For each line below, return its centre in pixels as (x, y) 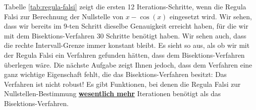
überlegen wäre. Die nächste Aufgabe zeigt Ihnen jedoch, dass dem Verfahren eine (128, 64)
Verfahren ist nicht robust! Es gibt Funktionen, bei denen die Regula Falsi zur (122, 84)
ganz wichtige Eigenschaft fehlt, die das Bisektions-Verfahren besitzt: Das (115, 74)
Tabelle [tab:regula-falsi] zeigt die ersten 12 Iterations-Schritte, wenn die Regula (125, 6)
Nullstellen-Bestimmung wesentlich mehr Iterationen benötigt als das (112, 93)
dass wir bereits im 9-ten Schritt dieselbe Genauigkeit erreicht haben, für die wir (126, 26)
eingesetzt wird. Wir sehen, (211, 16)
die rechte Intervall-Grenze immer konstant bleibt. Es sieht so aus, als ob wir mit (127, 45)
